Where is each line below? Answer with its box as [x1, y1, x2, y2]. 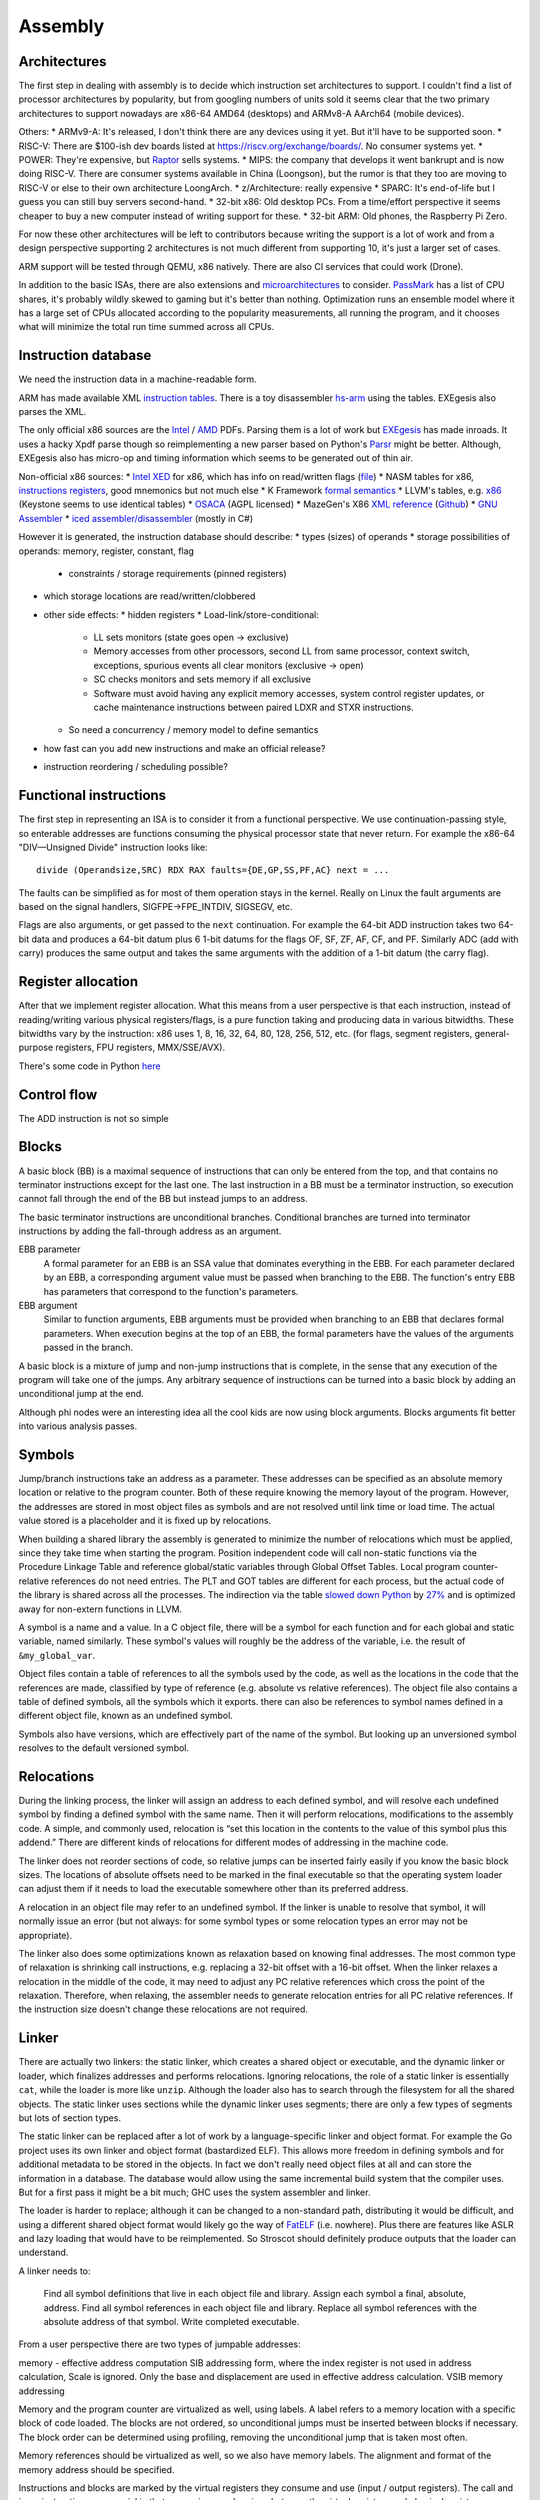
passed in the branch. [43, 1341, 134, 1354]
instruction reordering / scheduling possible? [43, 761, 229, 773]
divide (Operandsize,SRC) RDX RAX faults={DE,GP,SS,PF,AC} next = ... [36, 865, 390, 876]
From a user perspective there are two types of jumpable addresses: [18, 2338, 302, 2350]
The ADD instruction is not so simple [18, 1112, 169, 1124]
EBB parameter [18, 1243, 81, 1255]
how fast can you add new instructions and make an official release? [43, 742, 326, 754]
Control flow [18, 1086, 98, 1103]
